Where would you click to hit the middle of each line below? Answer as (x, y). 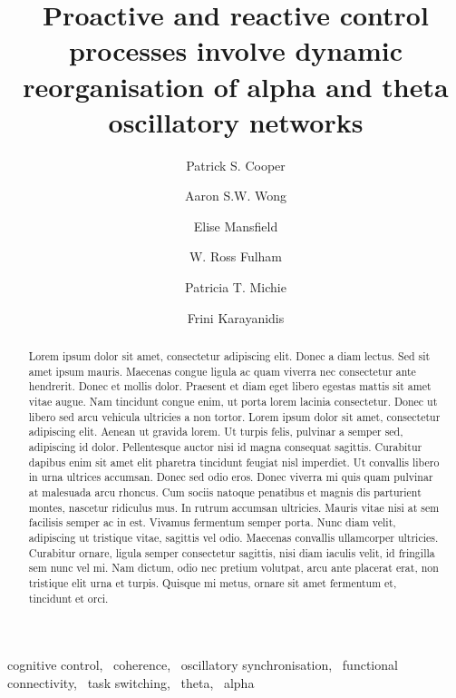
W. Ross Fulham (236, 256)
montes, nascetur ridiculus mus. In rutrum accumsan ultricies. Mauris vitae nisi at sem (234, 507)
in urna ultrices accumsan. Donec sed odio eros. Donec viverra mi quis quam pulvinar (231, 477)
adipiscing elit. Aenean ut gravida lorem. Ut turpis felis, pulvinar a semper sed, (216, 432)
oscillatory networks (236, 121)
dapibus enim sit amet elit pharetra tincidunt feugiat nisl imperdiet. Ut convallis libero (234, 462)
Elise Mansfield (236, 226)
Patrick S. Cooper (236, 165)
